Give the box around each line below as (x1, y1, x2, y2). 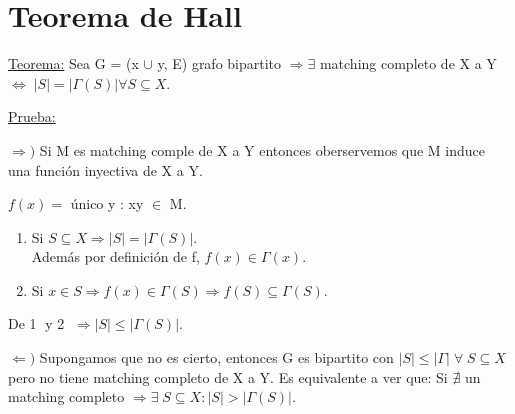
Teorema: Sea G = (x (8, 53, 139, 74)
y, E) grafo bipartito (157, 53, 282, 74)
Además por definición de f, (31, 246, 200, 267)
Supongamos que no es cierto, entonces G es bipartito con (39, 347, 394, 368)
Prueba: (8, 106, 56, 127)
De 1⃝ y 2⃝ (8, 313, 69, 334)
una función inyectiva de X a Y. (8, 159, 203, 180)
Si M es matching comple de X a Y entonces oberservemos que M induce (39, 139, 486, 160)
